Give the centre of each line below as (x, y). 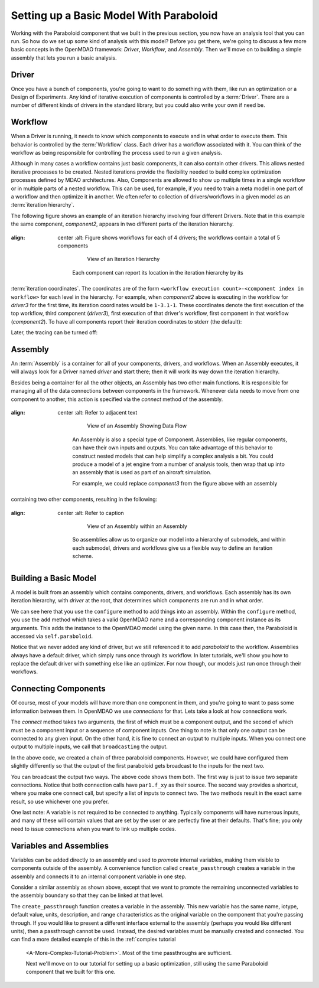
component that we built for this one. (71, 972)
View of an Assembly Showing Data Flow (137, 426)
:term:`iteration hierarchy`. (43, 205)
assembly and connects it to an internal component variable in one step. (99, 876)
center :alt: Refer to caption (91, 513)
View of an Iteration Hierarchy (123, 259)
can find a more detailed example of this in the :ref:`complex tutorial (93, 940)
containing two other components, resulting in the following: (84, 500)
